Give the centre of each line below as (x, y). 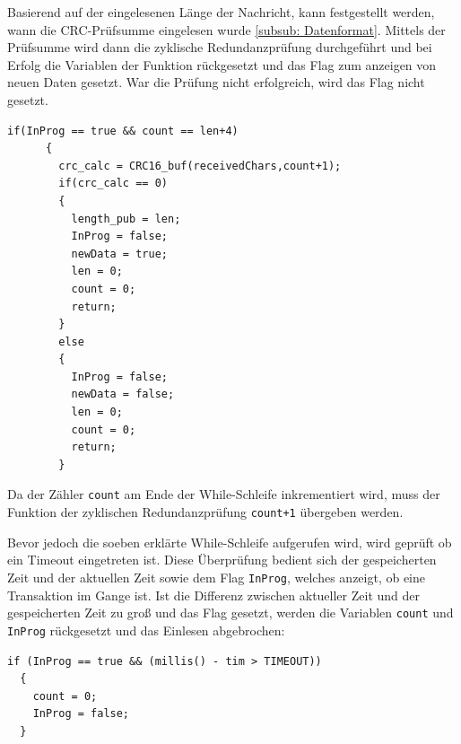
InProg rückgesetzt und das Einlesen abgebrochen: (146, 630)
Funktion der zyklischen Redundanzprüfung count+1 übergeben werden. (205, 512)
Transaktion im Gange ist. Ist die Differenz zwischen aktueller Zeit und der (214, 595)
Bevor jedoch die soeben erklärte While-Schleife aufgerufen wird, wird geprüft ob (230, 542)
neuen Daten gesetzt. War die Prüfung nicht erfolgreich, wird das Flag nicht (216, 82)
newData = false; (123, 394)
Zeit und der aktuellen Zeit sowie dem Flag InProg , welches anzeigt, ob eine (217, 577)
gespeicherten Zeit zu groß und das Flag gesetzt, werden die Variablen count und (230, 613)
